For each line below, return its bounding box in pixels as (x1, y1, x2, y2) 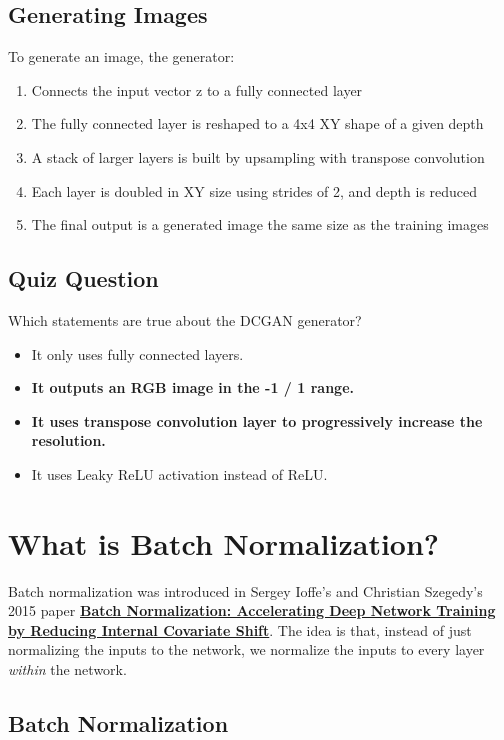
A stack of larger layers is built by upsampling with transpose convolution (31, 146, 485, 167)
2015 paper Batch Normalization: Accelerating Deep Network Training (8, 600, 496, 621)
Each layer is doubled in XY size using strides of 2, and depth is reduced (31, 180, 478, 201)
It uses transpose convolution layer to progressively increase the (31, 410, 483, 431)
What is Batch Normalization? (8, 522, 440, 563)
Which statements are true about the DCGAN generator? (8, 309, 362, 330)
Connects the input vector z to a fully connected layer (31, 79, 363, 100)
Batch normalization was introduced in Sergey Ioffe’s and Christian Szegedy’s (8, 580, 483, 601)
